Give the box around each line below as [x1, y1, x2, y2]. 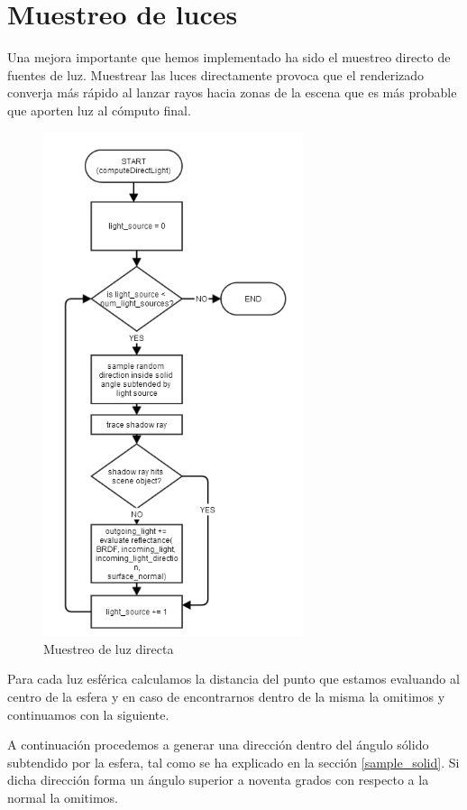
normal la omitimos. [7, 788, 119, 807]
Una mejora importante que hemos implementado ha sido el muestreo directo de [7, 48, 451, 67]
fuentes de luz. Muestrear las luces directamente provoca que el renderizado [7, 65, 425, 84]
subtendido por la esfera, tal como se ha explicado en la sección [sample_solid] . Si [7, 752, 460, 771]
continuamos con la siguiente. [7, 704, 169, 723]
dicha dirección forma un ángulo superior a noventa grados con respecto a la [7, 770, 429, 789]
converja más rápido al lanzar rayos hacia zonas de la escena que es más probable [7, 83, 457, 102]
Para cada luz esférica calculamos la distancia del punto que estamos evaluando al [7, 669, 460, 688]
